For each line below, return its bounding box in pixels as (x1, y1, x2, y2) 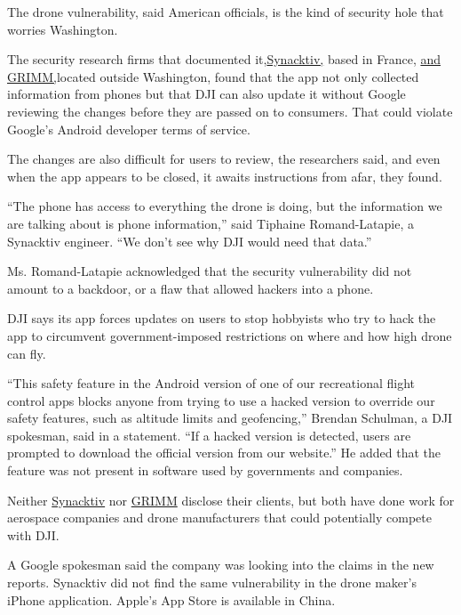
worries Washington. (7, 20, 118, 38)
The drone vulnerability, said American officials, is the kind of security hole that (7, 3, 444, 20)
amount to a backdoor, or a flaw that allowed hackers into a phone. (7, 279, 374, 297)
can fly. (7, 344, 46, 362)
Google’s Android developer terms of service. (7, 119, 250, 138)
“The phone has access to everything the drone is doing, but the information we (7, 197, 442, 215)
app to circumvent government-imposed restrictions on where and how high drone (7, 326, 452, 344)
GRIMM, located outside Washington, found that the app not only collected (7, 67, 419, 85)
